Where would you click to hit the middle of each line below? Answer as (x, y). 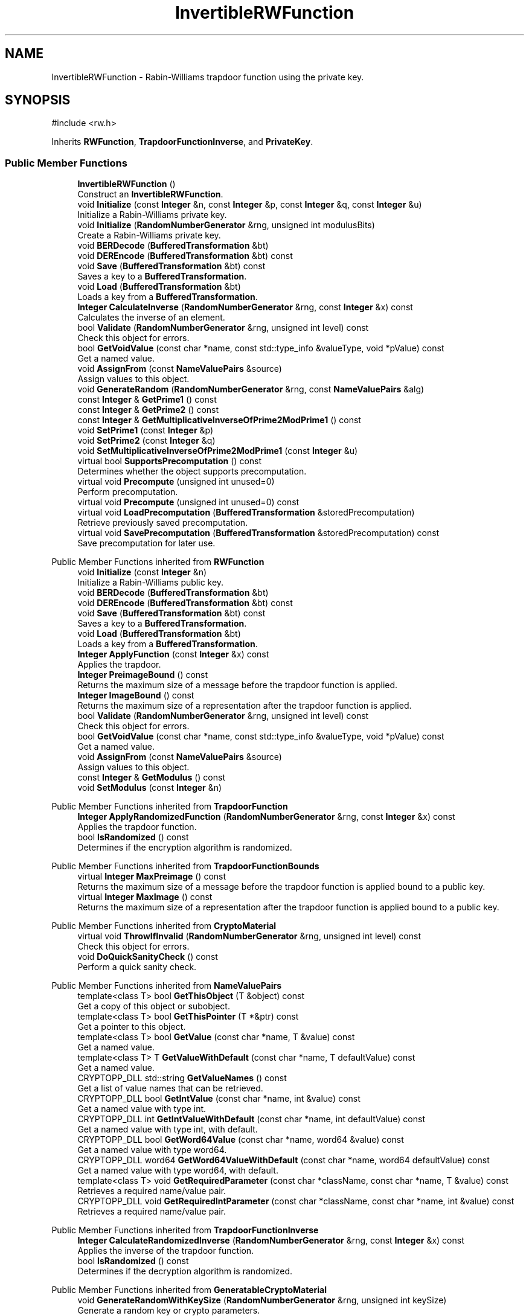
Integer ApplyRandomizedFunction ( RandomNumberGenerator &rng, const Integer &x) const (266, 817)
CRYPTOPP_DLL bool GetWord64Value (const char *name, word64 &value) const (241, 1140)
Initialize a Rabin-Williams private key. (152, 215)
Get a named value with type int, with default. (168, 1129)
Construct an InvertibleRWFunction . (150, 194)
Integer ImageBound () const (136, 695)
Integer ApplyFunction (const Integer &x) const (173, 654)
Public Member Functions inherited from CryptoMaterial (164, 926)
